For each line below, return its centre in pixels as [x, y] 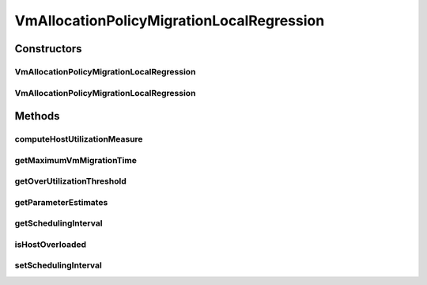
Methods [37, 116]
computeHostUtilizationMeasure [79, 139]
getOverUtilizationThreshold [70, 181]
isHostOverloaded [51, 244]
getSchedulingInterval [59, 223]
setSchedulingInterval [58, 265]
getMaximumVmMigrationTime [76, 160]
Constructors [48, 49]
